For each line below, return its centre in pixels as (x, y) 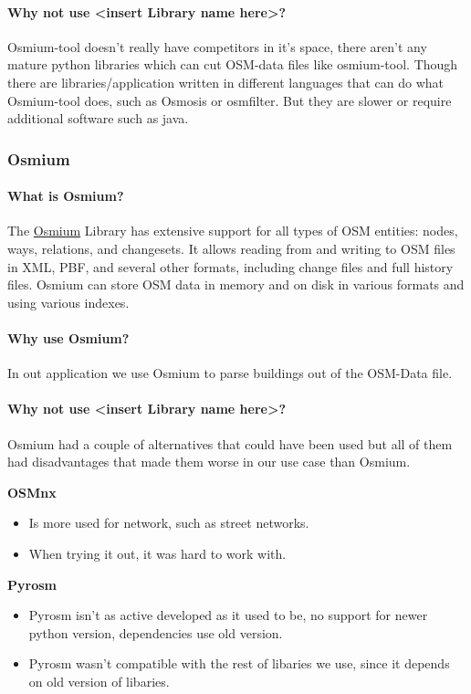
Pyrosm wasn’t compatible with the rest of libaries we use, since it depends (239, 663)
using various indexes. (68, 302)
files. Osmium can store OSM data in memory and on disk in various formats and (236, 284)
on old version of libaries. (99, 681)
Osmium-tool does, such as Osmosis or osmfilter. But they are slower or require (230, 100)
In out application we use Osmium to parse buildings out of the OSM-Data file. (230, 373)
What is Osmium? (66, 196)
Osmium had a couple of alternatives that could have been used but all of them (230, 443)
